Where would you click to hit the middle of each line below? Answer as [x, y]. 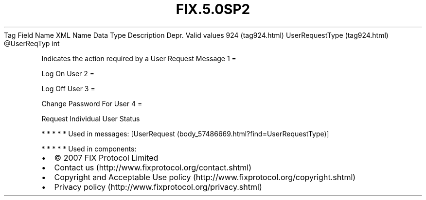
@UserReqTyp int [32, 43]
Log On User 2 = [68, 73]
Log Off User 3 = [68, 88]
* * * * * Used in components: [89, 149]
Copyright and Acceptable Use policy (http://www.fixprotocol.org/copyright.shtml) [205, 177]
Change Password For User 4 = [92, 103]
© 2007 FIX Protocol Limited [106, 158]
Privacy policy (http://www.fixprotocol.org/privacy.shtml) [158, 187]
